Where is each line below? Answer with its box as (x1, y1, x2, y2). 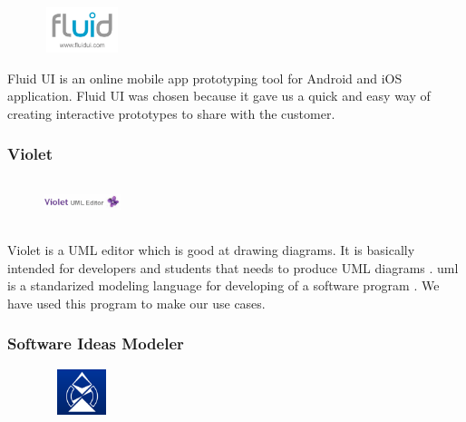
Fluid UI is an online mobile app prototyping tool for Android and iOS (7, 68, 403, 87)
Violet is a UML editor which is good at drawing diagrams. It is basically (7, 240, 415, 260)
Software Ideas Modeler (7, 332, 184, 355)
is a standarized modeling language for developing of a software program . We (7, 276, 440, 295)
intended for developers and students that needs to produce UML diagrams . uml (7, 258, 459, 277)
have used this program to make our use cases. (7, 293, 266, 312)
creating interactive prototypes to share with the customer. (7, 103, 335, 123)
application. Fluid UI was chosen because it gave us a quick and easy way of (7, 86, 431, 105)
